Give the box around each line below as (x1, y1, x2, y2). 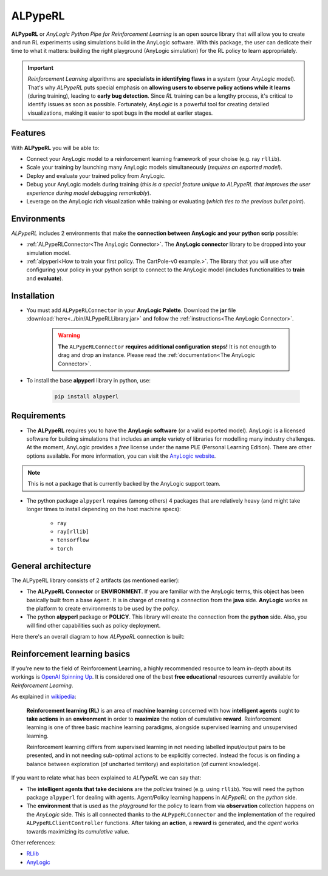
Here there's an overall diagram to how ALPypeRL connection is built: (11, 633, 185, 640)
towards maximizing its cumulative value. (26, 827, 130, 835)
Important (27, 64, 54, 71)
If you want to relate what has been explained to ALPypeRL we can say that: (11, 774, 202, 781)
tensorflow (56, 537, 89, 543)
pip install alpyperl (54, 393, 119, 400)
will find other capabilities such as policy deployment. (26, 622, 161, 629)
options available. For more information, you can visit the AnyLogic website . (26, 452, 216, 460)
